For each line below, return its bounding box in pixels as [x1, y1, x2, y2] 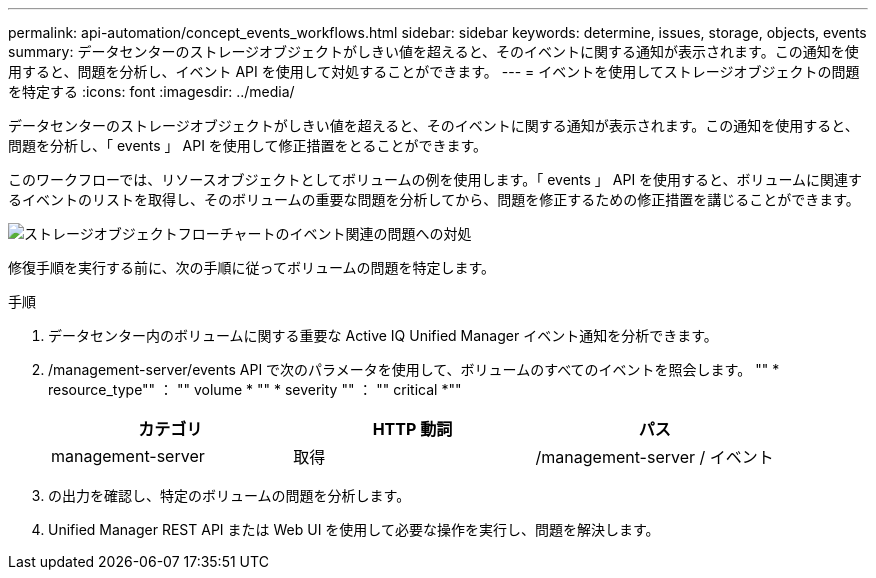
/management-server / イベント [535, 447, 774, 467]
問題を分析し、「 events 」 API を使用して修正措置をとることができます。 [8, 137, 488, 154]
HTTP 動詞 [372, 419, 453, 439]
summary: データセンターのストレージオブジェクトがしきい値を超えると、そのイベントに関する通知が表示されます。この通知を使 [8, 43, 859, 60]
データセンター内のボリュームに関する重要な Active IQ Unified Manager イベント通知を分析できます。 [48, 327, 718, 344]
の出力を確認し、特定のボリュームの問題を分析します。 [48, 487, 411, 504]
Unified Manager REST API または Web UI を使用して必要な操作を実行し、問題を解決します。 [48, 521, 660, 538]
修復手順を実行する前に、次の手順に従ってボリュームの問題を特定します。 [8, 259, 496, 276]
